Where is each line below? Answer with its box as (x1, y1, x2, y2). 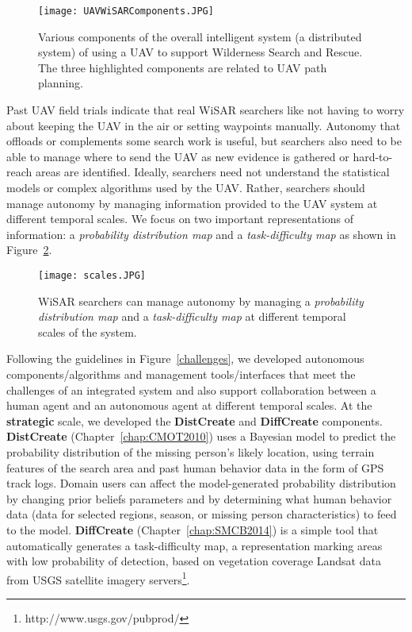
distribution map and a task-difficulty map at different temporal (38, 308, 346, 325)
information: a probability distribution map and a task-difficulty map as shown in (6, 225, 396, 242)
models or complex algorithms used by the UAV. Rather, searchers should (6, 179, 365, 195)
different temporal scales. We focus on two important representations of (6, 210, 354, 227)
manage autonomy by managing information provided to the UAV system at (6, 195, 378, 211)
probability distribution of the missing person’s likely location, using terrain (6, 443, 375, 460)
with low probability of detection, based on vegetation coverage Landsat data (6, 553, 381, 569)
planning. (38, 75, 83, 91)
